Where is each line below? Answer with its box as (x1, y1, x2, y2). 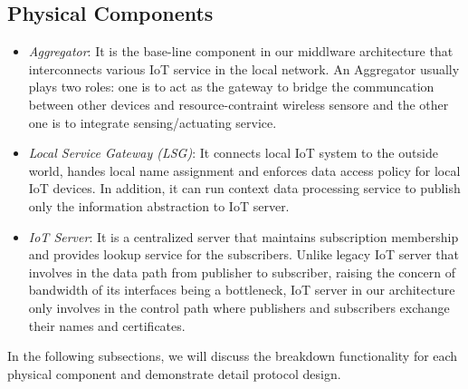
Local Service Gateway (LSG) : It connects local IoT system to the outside (28, 143, 438, 162)
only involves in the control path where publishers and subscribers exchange (28, 297, 450, 316)
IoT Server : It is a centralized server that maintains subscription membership (28, 227, 459, 246)
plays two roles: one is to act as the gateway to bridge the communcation (28, 77, 435, 96)
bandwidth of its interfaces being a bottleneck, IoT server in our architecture (28, 280, 455, 299)
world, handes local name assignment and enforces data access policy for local (28, 160, 461, 180)
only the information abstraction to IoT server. (28, 196, 290, 215)
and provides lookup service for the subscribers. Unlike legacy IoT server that (28, 245, 459, 264)
